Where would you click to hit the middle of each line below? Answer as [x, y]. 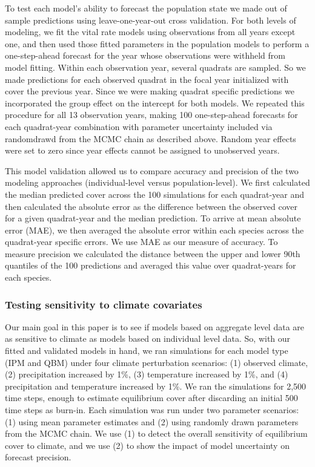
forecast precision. [38, 457]
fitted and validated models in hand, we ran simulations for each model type [147, 351]
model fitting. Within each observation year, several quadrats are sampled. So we [155, 67]
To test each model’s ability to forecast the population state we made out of [146, 8]
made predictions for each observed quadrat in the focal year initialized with [147, 79]
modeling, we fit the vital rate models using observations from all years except [150, 32]
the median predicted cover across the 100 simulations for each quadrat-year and [155, 194]
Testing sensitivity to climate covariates [104, 304]
